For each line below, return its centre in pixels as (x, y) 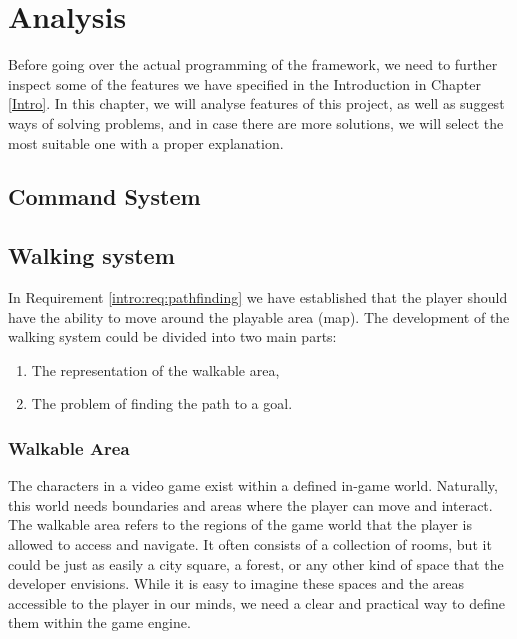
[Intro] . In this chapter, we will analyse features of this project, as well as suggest (256, 103)
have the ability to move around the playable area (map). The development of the (259, 316)
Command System (104, 196)
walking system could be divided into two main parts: (172, 336)
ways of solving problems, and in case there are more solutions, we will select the (256, 122)
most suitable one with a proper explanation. (146, 142)
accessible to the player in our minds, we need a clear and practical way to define (256, 602)
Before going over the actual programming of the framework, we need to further (253, 64)
